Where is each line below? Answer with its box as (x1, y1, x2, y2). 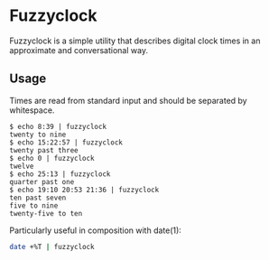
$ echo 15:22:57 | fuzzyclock (9, 137, 124, 147)
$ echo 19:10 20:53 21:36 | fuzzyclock (9, 185, 160, 194)
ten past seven (9, 193, 67, 202)
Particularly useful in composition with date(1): (9, 225, 182, 236)
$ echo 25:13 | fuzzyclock (9, 169, 111, 179)
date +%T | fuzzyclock (9, 242, 95, 251)
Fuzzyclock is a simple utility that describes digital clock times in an (9, 35, 261, 46)
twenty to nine (9, 130, 67, 139)
